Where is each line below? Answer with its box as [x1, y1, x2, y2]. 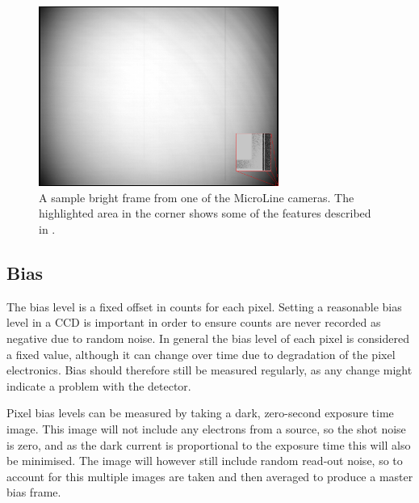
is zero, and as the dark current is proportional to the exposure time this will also [6, 436, 411, 453]
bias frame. [6, 484, 61, 501]
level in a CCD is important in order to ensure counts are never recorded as [6, 314, 381, 331]
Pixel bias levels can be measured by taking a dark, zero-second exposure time [6, 404, 394, 421]
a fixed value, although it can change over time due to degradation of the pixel [6, 345, 396, 362]
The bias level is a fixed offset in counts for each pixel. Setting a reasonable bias [6, 298, 402, 315]
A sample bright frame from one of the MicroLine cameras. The [39, 188, 354, 205]
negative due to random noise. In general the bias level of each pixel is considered [6, 330, 409, 347]
